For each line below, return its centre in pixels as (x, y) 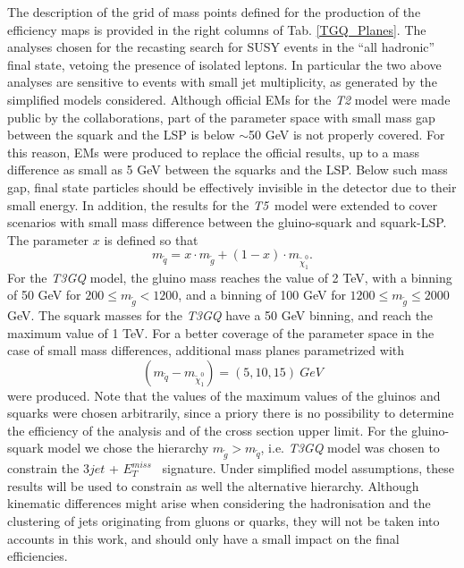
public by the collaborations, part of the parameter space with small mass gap (221, 117)
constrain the (43, 468)
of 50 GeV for (44, 295)
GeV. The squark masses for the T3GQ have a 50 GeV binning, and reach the (220, 314)
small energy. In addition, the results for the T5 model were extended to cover (223, 204)
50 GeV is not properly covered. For (347, 135)
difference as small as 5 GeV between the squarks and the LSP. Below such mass (228, 170)
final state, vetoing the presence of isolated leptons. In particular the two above (224, 64)
